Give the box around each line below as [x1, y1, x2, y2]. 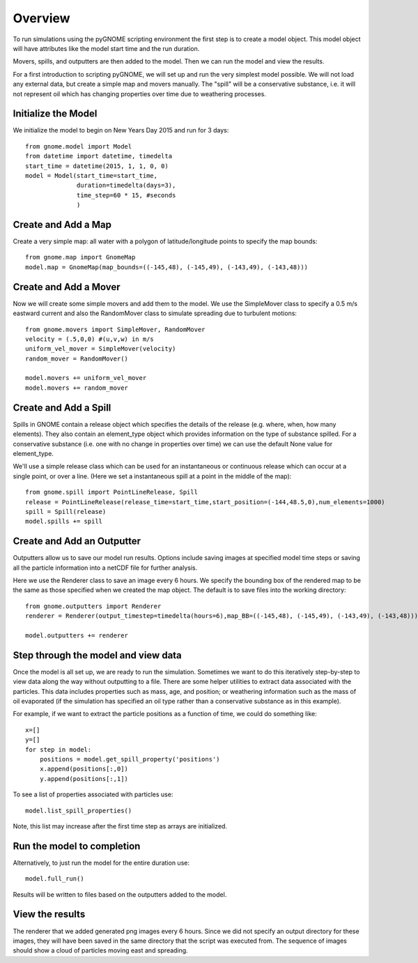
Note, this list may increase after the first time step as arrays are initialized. [13, 821, 228, 830]
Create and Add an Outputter [13, 536, 141, 547]
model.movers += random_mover [25, 384, 129, 392]
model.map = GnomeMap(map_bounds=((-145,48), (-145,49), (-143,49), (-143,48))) [25, 263, 309, 271]
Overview [13, 10, 70, 26]
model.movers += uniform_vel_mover [25, 374, 147, 382]
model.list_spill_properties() [25, 806, 132, 814]
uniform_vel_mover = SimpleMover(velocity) [25, 345, 176, 353]
